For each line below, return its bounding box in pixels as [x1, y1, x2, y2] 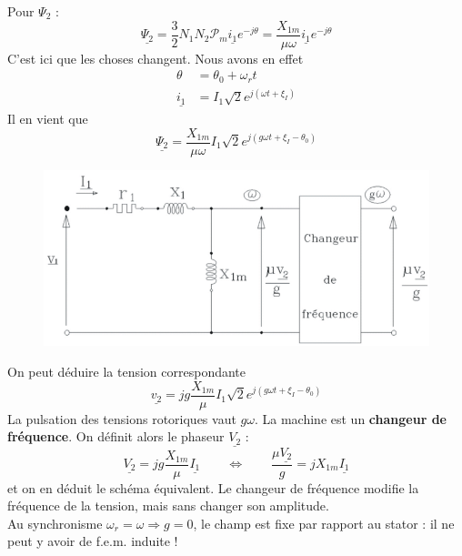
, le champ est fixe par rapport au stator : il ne [193, 513, 455, 532]
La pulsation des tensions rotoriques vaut [7, 409, 236, 428]
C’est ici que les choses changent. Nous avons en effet [7, 48, 304, 67]
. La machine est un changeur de [254, 409, 447, 428]
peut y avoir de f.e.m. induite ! [7, 531, 178, 551]
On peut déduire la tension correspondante [7, 361, 246, 380]
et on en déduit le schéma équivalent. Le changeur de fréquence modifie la [7, 478, 419, 497]
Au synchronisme [7, 513, 103, 532]
